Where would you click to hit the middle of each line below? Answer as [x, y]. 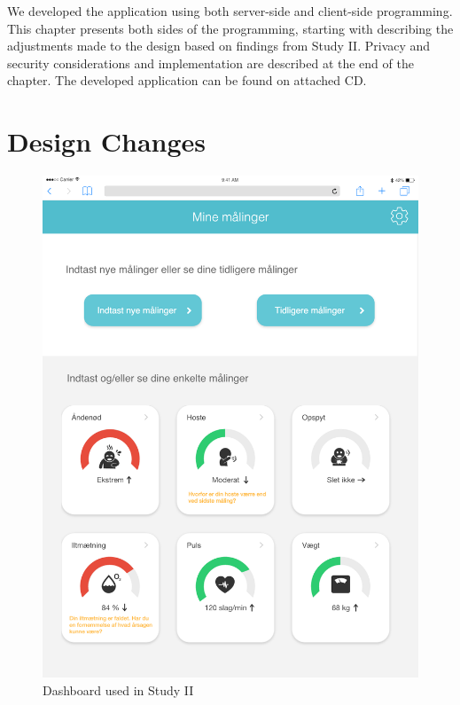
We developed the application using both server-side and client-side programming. [230, 11]
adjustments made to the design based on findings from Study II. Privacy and [219, 46]
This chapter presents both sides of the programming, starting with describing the [230, 28]
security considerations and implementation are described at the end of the [211, 63]
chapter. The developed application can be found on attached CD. [187, 80]
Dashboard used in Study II [118, 689]
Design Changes [107, 141]
